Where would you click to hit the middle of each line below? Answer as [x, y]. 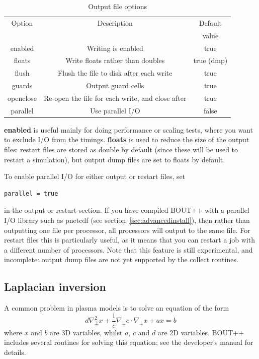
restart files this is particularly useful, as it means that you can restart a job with [130, 240]
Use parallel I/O [115, 110]
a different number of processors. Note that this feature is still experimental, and [128, 249]
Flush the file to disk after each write [115, 73]
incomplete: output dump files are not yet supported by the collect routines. [121, 259]
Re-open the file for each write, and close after [115, 98]
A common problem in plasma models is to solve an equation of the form [117, 308]
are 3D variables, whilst [86, 332]
